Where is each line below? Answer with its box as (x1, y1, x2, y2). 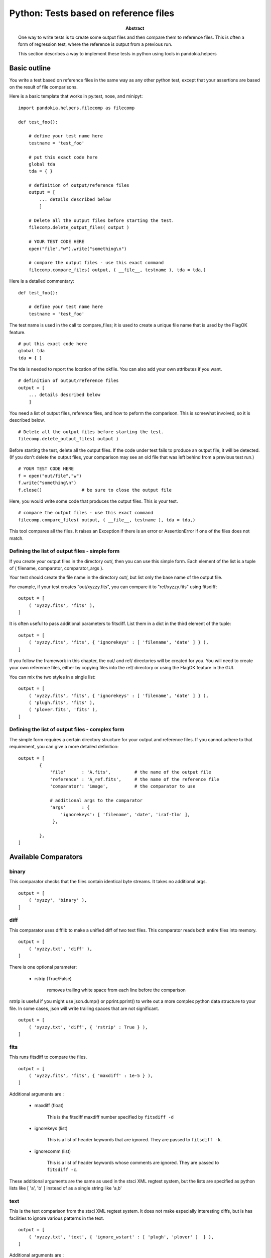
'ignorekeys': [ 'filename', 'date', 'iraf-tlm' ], (60, 812, 190, 817)
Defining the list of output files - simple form (9, 547, 120, 555)
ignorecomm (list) (34, 1148, 71, 1154)
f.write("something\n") (18, 480, 77, 486)
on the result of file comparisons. (9, 84, 78, 90)
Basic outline (9, 63, 51, 72)
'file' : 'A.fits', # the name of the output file (50, 769, 212, 775)
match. (9, 535, 24, 541)
